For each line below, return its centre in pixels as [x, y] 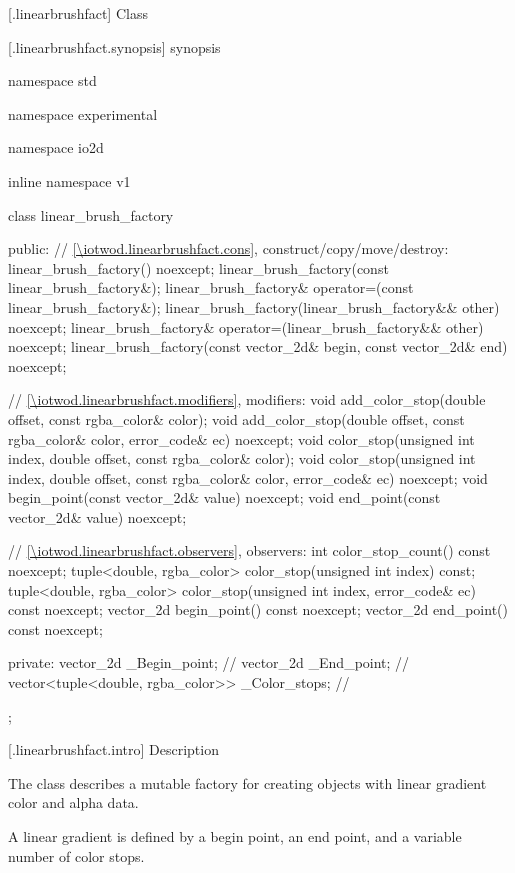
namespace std [52, 80]
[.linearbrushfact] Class [78, 13]
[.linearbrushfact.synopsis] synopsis [114, 46]
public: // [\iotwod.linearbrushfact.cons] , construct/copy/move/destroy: [228, 248]
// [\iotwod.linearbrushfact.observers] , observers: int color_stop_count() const [249, 550]
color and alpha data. [73, 802]
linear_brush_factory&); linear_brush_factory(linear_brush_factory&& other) [254, 306]
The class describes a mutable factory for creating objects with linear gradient [247, 782]
